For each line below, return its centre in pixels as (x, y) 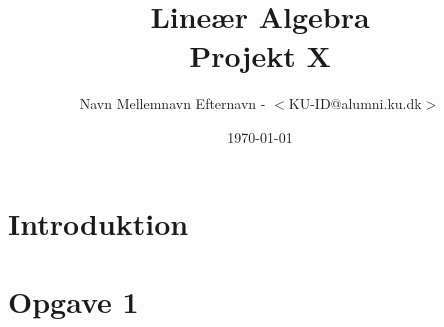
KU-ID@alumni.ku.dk (355, 103)
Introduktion (98, 222)
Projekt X (260, 55)
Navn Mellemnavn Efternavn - (172, 103)
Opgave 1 (73, 300)
